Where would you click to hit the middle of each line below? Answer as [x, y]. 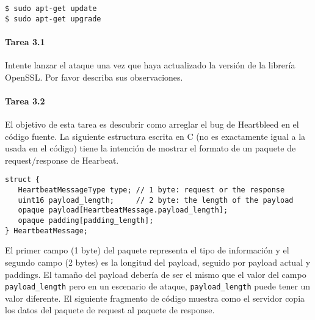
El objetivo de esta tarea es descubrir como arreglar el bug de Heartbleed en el [152, 124]
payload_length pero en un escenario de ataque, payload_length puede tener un [158, 286]
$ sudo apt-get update [51, 9]
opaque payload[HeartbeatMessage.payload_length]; [123, 210]
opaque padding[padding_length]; [86, 221]
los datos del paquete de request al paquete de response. [110, 310]
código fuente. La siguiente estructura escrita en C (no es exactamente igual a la [155, 136]
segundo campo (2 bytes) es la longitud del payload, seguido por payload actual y [158, 262]
